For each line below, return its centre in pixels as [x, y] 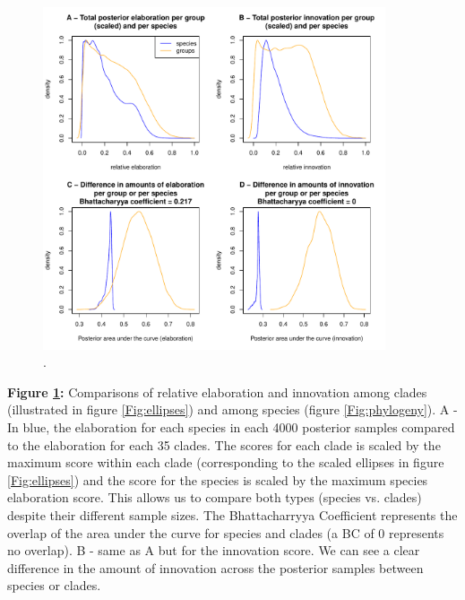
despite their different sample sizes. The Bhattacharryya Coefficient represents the [232, 514]
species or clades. [54, 585]
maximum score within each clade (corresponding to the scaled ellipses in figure [226, 462]
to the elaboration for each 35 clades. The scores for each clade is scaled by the [224, 444]
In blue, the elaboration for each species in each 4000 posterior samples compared [231, 426]
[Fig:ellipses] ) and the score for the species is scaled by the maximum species [218, 479]
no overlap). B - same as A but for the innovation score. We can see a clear [214, 550]
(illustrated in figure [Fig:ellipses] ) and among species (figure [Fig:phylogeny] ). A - [232, 409]
